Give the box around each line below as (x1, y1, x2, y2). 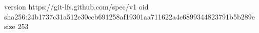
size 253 (4, 21, 29, 31)
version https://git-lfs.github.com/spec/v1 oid (4, 1, 149, 11)
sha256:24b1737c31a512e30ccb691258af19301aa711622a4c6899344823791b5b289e (4, 11, 255, 21)
